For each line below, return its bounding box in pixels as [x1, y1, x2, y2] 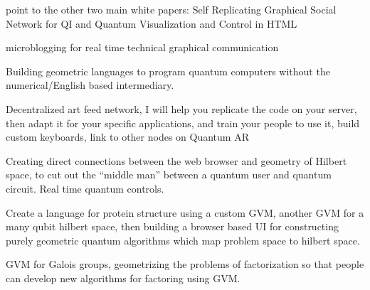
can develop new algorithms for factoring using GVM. [6, 270, 240, 285]
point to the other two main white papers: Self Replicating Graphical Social [6, 2, 337, 16]
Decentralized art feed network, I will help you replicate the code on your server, [6, 101, 357, 116]
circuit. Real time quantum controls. [6, 181, 164, 195]
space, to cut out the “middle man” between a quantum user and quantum [6, 167, 332, 182]
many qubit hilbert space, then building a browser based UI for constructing [6, 219, 339, 234]
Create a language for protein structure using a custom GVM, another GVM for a [6, 205, 364, 220]
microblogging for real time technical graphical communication [6, 40, 279, 55]
